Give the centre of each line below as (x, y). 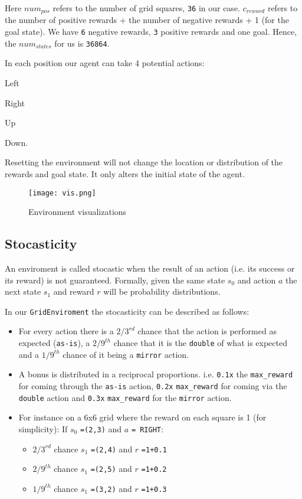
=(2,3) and (101, 428)
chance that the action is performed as (207, 331)
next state (23, 291)
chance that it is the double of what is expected (200, 343)
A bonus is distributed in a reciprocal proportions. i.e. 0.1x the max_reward (156, 374)
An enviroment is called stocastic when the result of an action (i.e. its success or (150, 268)
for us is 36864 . (82, 43)
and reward (74, 291)
